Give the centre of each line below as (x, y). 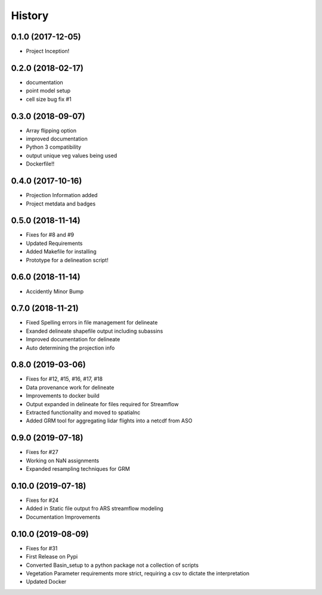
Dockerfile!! (40, 164)
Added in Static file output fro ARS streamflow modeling (95, 508)
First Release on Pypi (52, 557)
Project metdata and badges (61, 204)
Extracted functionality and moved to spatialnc (83, 413)
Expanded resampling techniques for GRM (78, 469)
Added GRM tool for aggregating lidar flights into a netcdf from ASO (109, 421)
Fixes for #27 (42, 452)
